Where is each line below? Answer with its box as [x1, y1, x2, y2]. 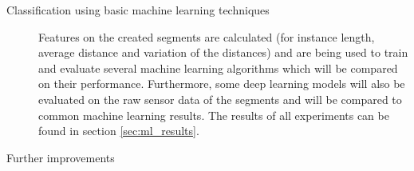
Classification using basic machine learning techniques [6, 2, 270, 18]
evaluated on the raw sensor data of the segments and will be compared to [38, 90, 402, 107]
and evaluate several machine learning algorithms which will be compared [38, 59, 398, 76]
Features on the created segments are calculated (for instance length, [38, 28, 375, 45]
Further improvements [6, 149, 115, 165]
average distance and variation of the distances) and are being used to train [38, 44, 408, 61]
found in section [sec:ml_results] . [38, 122, 199, 139]
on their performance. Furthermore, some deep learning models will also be [38, 75, 405, 92]
